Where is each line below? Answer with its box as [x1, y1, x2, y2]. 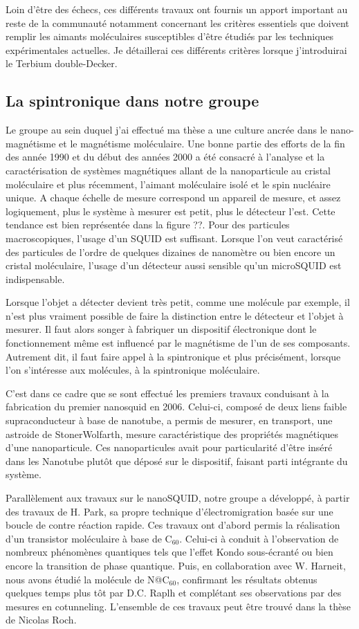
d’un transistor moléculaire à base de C [6, 531, 172, 545]
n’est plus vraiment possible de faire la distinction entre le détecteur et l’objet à [6, 308, 344, 322]
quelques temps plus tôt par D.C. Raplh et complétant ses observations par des [6, 585, 342, 600]
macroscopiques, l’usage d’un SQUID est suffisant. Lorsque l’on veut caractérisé [6, 230, 343, 245]
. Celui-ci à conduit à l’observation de [179, 531, 339, 545]
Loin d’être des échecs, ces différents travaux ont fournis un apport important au [6, 2, 348, 16]
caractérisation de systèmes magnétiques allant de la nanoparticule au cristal [6, 163, 331, 177]
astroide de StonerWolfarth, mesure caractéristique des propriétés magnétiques [6, 426, 339, 441]
